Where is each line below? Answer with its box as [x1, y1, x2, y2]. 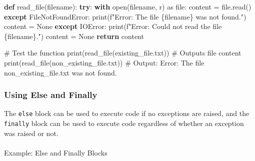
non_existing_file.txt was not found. [4, 67, 117, 77]
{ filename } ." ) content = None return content [4, 30, 144, 41]
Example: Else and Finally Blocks [4, 147, 107, 157]
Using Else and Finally [4, 88, 97, 101]
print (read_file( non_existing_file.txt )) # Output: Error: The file [4, 57, 204, 67]
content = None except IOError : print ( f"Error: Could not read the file [4, 21, 222, 31]
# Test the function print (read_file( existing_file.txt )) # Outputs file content [4, 47, 241, 58]
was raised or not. [4, 127, 58, 138]
